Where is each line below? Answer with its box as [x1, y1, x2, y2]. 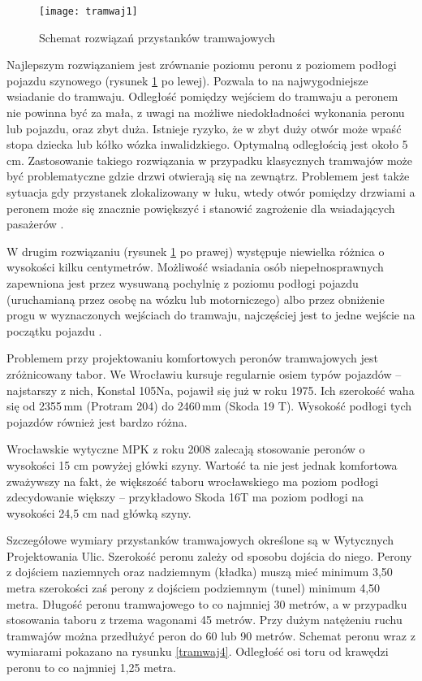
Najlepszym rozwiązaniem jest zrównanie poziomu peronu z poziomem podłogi [6, 56, 397, 73]
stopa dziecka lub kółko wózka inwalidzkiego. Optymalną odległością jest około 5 [6, 136, 408, 153]
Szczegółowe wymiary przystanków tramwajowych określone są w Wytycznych [6, 531, 394, 549]
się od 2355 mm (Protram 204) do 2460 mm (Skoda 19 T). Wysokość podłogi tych [6, 397, 412, 414]
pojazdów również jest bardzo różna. [6, 413, 187, 430]
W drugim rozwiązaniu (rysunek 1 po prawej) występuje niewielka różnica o [6, 242, 385, 259]
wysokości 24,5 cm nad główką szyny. [6, 504, 192, 521]
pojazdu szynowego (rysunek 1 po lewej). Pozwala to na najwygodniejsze [6, 72, 368, 89]
